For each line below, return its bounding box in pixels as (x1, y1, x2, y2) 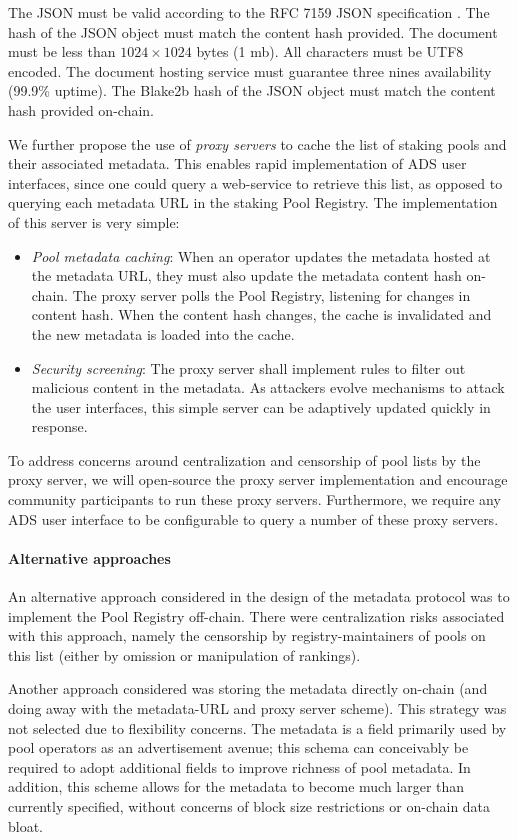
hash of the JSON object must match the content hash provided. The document (8, 21, 498, 42)
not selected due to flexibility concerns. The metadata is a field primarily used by (8, 717, 507, 738)
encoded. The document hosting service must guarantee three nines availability (8, 60, 492, 81)
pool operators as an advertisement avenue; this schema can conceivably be (8, 737, 469, 758)
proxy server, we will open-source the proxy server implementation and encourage (8, 469, 508, 490)
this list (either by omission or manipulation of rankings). (8, 644, 361, 665)
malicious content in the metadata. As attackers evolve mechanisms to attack (31, 377, 505, 398)
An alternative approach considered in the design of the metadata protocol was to (8, 586, 510, 607)
